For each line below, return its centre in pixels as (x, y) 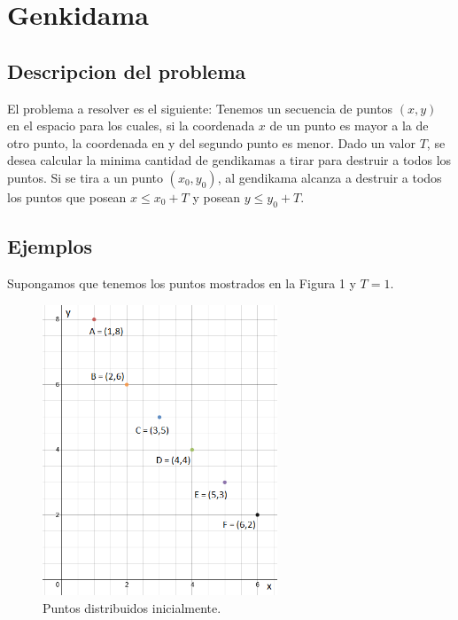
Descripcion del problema (127, 71)
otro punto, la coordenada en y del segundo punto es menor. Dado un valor (211, 142)
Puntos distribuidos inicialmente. (132, 608)
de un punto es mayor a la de (349, 126)
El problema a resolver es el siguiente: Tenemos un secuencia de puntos (200, 108)
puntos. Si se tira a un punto (85, 177)
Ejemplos (50, 246)
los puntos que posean (67, 196)
